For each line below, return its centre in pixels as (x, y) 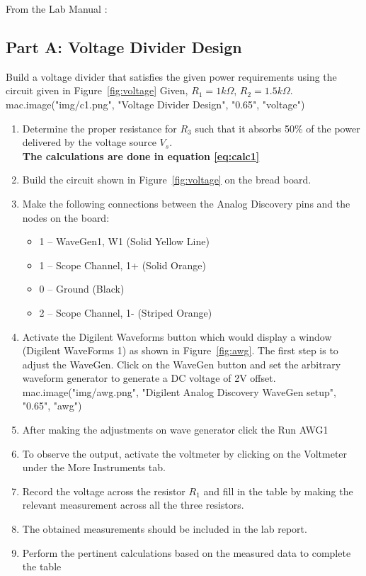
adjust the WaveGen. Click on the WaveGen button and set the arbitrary (182, 364)
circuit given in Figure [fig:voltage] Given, (97, 90)
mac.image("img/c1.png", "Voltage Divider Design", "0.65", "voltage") (155, 104)
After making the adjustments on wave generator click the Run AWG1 (175, 430)
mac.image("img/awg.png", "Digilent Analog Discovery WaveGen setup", (179, 391)
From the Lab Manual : (57, 9)
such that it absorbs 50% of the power (278, 128)
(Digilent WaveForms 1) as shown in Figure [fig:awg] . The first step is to (180, 350)
